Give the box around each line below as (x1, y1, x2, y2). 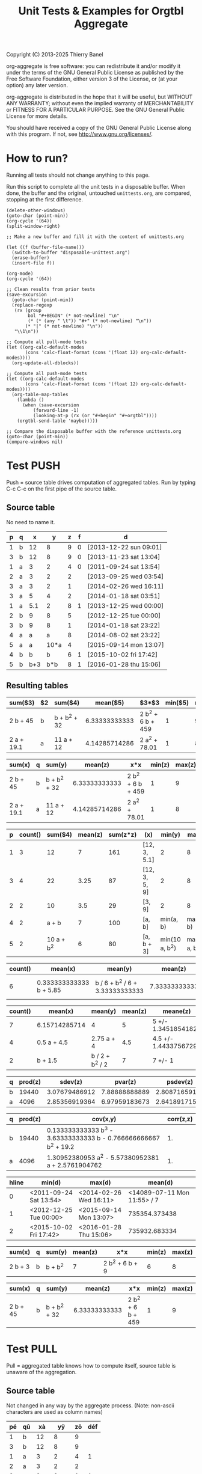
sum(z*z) (108, 831, 137, 839)
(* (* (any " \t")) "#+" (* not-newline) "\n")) (28, 318, 152, 324)
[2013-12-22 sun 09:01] (87, 543, 162, 551)
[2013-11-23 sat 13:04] (87, 552, 161, 561)
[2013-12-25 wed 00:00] (87, 601, 164, 610)
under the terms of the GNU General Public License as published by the (6, 69, 184, 76)
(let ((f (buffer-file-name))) (6, 245, 85, 251)
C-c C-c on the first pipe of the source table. (6, 485, 117, 492)
